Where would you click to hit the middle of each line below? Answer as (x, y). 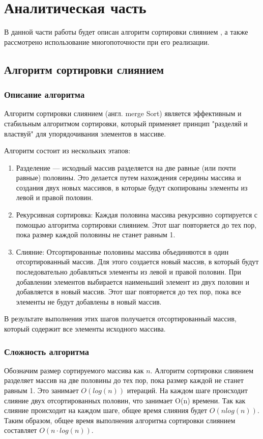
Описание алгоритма (45, 94)
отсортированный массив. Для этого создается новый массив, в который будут (137, 262)
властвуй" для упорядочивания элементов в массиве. (85, 133)
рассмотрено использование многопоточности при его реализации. (107, 42)
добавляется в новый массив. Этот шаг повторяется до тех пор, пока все (128, 292)
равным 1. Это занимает (41, 390)
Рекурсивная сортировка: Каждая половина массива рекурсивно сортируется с (137, 215)
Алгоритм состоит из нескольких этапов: (67, 150)
